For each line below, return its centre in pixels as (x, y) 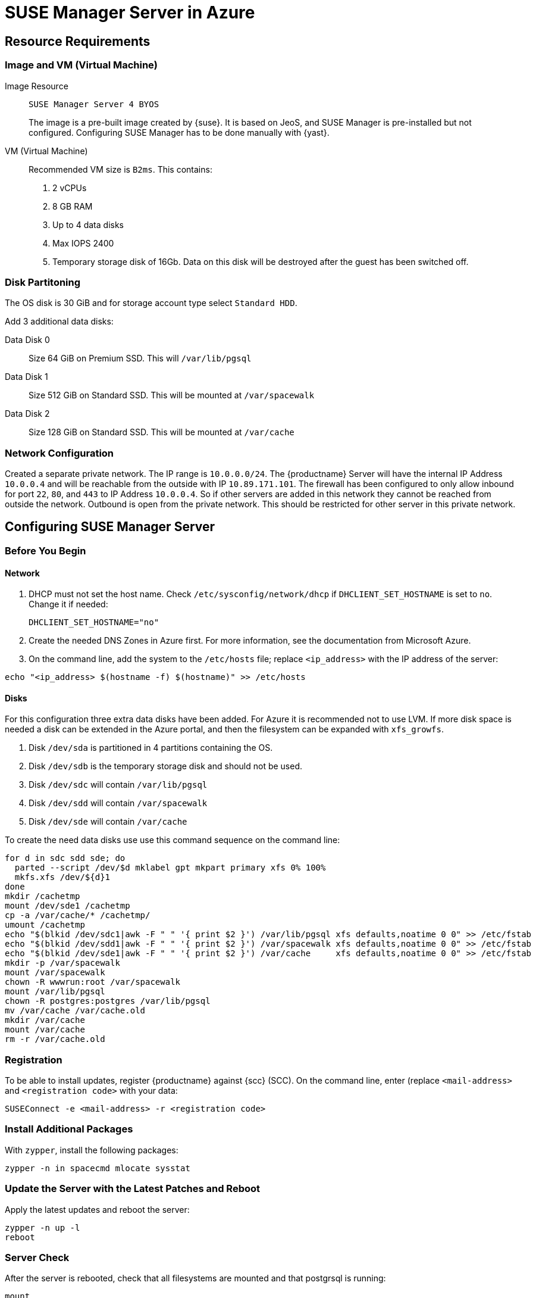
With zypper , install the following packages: (92, 1150)
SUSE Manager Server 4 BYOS (94, 104)
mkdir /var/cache (45, 1020)
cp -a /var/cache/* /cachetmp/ (78, 915)
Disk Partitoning (43, 282)
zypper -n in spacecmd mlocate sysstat (98, 1168)
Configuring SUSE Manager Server (110, 527)
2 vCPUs (70, 188)
